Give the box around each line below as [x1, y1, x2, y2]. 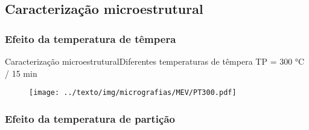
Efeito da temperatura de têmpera [5, 31, 176, 46]
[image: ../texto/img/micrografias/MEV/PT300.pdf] [29, 88, 237, 97]
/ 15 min [5, 67, 37, 79]
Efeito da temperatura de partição [5, 111, 175, 126]
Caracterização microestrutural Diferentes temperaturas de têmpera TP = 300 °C [5, 55, 305, 67]
